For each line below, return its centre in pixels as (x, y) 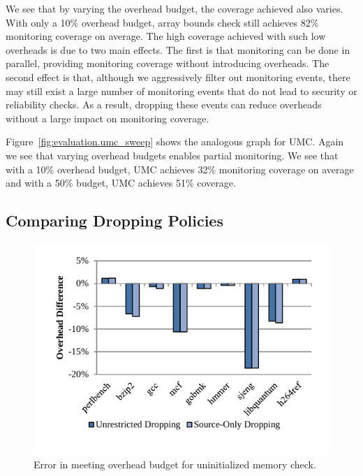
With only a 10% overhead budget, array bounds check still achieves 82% (162, 22)
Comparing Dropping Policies (114, 221)
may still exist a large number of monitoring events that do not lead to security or (181, 91)
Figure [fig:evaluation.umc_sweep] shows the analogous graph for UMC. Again (175, 142)
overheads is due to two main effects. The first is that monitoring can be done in (178, 49)
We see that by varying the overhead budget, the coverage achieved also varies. (175, 8)
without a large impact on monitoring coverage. (108, 118)
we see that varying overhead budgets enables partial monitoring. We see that (172, 155)
